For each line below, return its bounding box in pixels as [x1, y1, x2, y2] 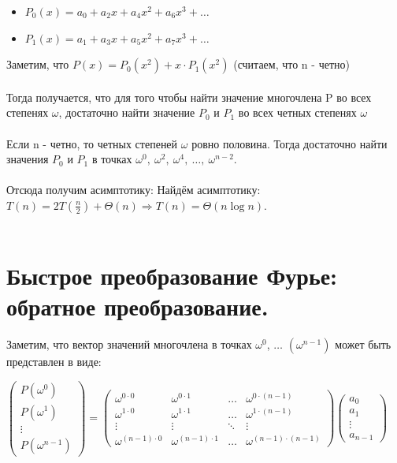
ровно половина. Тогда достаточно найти [191, 135, 388, 151]
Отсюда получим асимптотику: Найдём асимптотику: [6, 181, 261, 198]
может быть [335, 335, 391, 352]
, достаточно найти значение [58, 104, 195, 121]
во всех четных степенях [238, 104, 357, 121]
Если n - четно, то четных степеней [6, 135, 178, 151]
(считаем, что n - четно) [233, 56, 350, 73]
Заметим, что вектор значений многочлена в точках [6, 335, 252, 352]
